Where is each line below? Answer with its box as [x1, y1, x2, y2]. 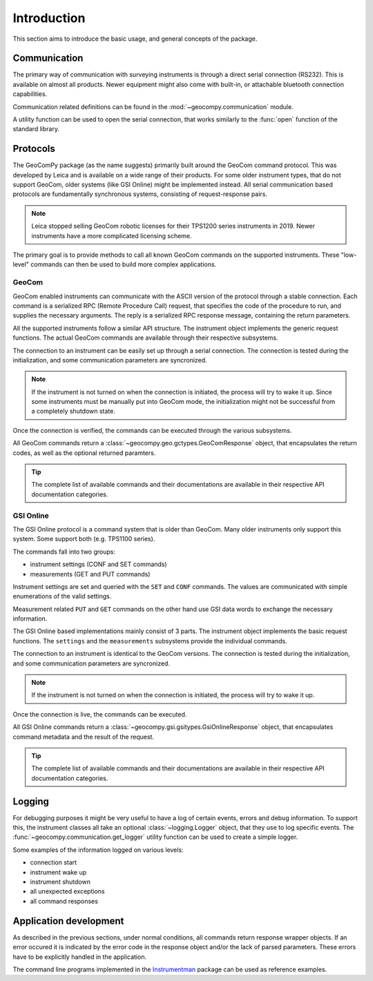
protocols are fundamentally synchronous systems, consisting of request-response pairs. [12, 190, 267, 198]
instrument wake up [30, 868, 87, 876]
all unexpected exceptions [30, 887, 105, 895]
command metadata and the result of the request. [12, 732, 155, 741]
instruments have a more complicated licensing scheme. [31, 231, 193, 240]
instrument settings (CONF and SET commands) [30, 560, 167, 569]
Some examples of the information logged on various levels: [12, 846, 184, 854]
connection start [30, 858, 77, 866]
